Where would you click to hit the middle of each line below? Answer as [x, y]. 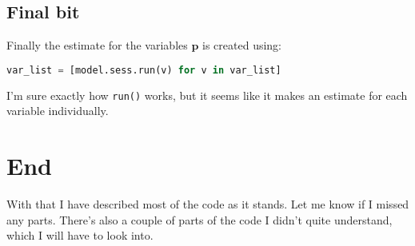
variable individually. [58, 111]
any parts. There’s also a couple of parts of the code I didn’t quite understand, [200, 219]
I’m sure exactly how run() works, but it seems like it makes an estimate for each [207, 95]
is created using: [242, 45]
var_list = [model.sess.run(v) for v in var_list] [144, 70]
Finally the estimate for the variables [97, 45]
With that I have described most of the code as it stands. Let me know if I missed [208, 204]
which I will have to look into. [80, 235]
